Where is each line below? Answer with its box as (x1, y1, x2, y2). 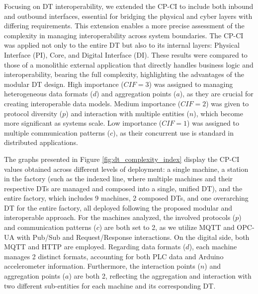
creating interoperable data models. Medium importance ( (4, 98, 181, 108)
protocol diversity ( (4, 108, 63, 118)
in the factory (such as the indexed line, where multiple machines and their (4, 173, 233, 184)
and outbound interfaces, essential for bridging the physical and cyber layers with (4, 10, 253, 21)
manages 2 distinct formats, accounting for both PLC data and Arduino (4, 251, 224, 261)
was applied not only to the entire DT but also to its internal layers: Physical (4, 40, 240, 50)
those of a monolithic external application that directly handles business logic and (4, 59, 254, 70)
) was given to (206, 98, 249, 108)
